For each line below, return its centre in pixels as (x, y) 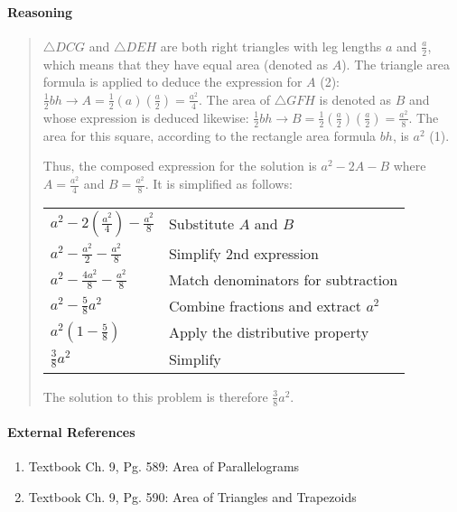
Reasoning (40, 11)
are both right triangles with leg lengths (271, 46)
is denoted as (355, 99)
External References (71, 432)
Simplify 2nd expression (244, 253)
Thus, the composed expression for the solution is (180, 166)
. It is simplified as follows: (219, 183)
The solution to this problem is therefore (155, 396)
